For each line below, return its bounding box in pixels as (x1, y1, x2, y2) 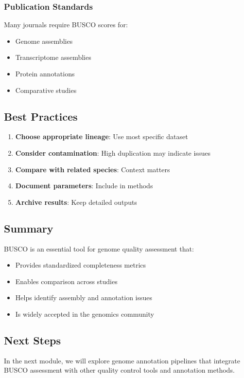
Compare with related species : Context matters (15, 164, 170, 174)
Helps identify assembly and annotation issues (15, 292, 153, 303)
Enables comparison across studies (15, 276, 118, 286)
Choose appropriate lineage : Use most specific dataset (15, 131, 188, 142)
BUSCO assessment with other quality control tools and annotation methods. (4, 365, 235, 375)
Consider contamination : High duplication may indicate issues (15, 147, 210, 158)
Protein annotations (15, 69, 75, 78)
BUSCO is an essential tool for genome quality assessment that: (4, 243, 194, 253)
